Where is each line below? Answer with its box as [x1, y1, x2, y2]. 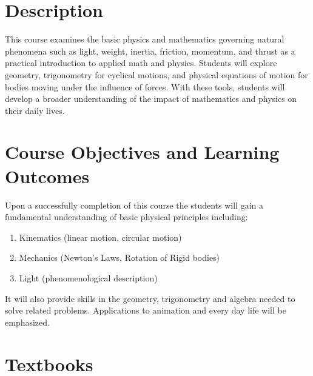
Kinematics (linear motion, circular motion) [19, 230, 182, 243]
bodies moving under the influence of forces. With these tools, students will [5, 80, 285, 93]
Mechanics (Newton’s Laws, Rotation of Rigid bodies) [19, 251, 220, 264]
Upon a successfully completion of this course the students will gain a [5, 198, 264, 211]
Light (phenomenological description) [19, 271, 158, 284]
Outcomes [5, 163, 90, 188]
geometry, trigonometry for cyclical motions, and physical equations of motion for [5, 68, 308, 81]
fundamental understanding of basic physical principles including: [5, 210, 248, 223]
